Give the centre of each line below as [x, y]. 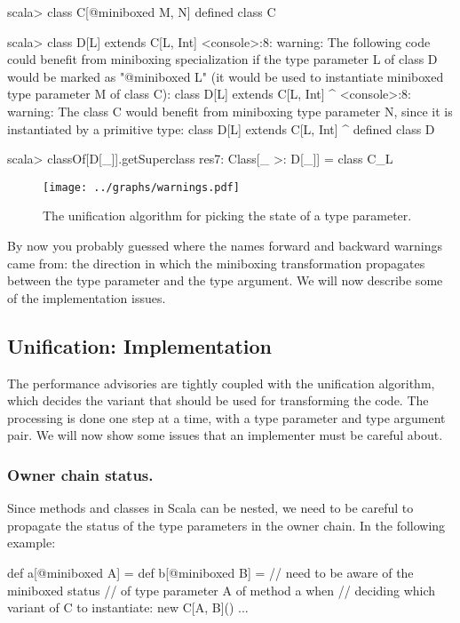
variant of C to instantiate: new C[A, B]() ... [128, 607]
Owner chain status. [80, 474]
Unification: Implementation [140, 345]
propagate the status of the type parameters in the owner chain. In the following [226, 525]
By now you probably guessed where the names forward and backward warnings [225, 245]
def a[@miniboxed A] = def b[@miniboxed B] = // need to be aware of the [210, 572]
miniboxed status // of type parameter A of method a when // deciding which [222, 590]
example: [32, 543]
